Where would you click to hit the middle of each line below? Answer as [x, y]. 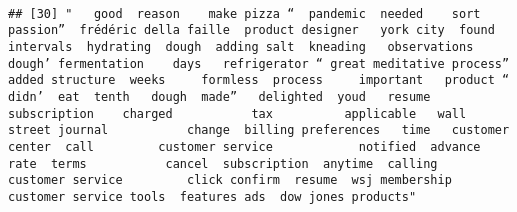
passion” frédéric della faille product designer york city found [251, 30]
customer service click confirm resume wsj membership [230, 180]
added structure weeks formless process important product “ [259, 80]
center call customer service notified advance [244, 146]
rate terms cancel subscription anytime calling [223, 163]
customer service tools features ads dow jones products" [212, 196]
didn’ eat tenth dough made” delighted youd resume [219, 96]
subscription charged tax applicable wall [237, 113]
